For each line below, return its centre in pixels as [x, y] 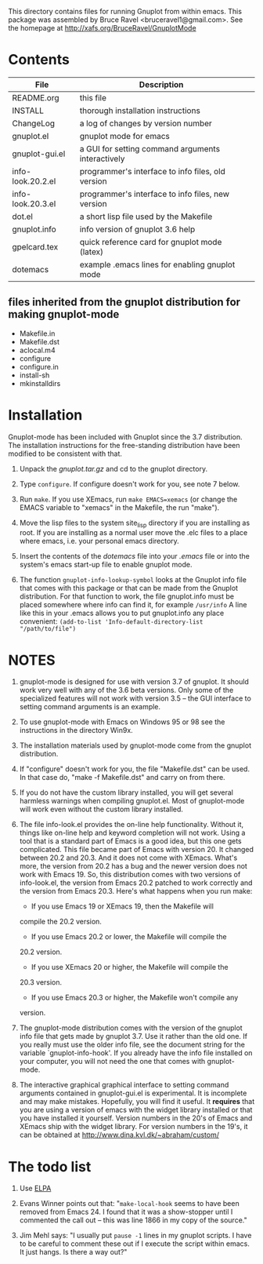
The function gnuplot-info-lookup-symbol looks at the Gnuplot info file [133, 580]
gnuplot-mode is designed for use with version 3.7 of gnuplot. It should [134, 682]
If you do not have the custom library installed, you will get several [126, 792]
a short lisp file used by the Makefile [146, 217]
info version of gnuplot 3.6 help [137, 229]
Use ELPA [35, 1189]
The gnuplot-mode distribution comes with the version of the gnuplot [131, 1028]
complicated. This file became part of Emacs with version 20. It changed [137, 850]
